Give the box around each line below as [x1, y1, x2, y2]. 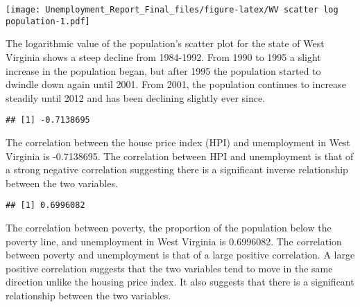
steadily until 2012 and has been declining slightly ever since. [6, 90, 266, 105]
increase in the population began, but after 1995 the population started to [6, 63, 321, 78]
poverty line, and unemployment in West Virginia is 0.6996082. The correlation [6, 234, 342, 248]
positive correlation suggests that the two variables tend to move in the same [6, 261, 333, 275]
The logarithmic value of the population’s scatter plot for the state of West [6, 36, 325, 51]
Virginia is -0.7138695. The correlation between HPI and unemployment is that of [6, 148, 354, 163]
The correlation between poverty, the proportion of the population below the [6, 220, 332, 234]
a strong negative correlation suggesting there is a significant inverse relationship [6, 162, 348, 177]
